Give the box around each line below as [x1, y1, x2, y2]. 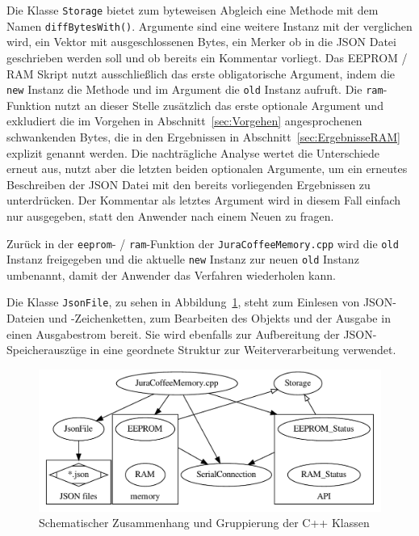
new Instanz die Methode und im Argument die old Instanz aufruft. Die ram [6, 81, 383, 98]
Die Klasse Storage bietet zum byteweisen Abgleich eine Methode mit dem [6, 2, 379, 18]
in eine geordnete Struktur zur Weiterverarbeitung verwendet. [90, 341, 396, 358]
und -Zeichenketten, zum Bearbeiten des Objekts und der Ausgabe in [48, 310, 391, 327]
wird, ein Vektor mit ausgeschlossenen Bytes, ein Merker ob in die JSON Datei [6, 33, 396, 50]
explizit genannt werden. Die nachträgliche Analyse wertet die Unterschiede [6, 144, 380, 161]
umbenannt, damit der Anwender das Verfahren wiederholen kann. [6, 266, 336, 283]
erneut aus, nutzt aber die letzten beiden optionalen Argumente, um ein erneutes [6, 160, 408, 177]
